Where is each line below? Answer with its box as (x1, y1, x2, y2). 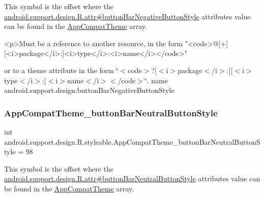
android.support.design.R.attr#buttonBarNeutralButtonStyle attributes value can (4, 173, 260, 184)
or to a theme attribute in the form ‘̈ (4, 64, 119, 75)
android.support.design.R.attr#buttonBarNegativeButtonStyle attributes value (4, 11, 251, 21)
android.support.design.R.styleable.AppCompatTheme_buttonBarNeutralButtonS (4, 136, 260, 147)
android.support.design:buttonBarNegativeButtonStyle (4, 85, 174, 95)
